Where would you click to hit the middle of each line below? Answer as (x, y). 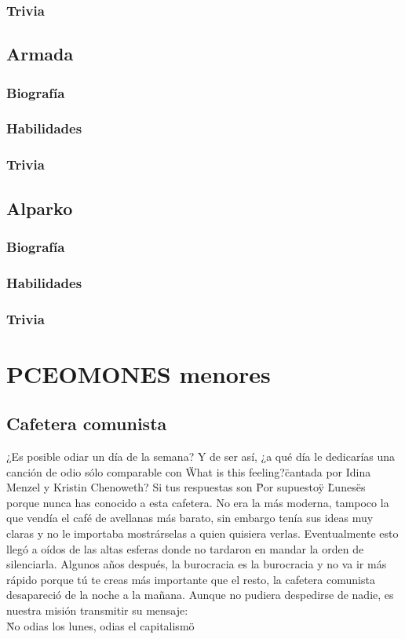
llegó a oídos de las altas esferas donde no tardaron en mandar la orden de (185, 548)
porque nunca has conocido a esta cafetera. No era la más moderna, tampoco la (198, 502)
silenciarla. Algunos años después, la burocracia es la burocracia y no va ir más (197, 564)
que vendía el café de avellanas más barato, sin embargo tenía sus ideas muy (190, 518)
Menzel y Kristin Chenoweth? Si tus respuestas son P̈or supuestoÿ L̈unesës (186, 487)
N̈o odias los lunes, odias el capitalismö (100, 625)
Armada (40, 54)
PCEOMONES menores (139, 373)
